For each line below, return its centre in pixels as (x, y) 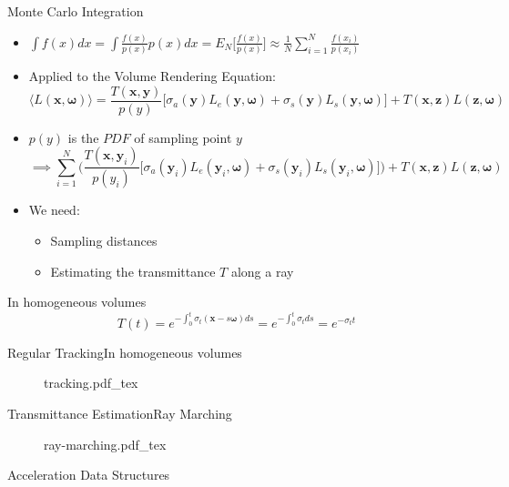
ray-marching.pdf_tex (105, 444)
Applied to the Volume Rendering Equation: (152, 76)
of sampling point (183, 137)
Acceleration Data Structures (89, 475)
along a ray (262, 271)
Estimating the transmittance (133, 271)
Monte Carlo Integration (76, 11)
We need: (54, 210)
